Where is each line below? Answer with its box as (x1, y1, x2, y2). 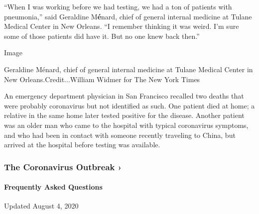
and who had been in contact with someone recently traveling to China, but (4, 129, 236, 140)
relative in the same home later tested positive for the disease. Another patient (4, 110, 245, 120)
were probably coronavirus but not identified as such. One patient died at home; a (4, 100, 255, 110)
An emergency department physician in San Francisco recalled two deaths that (4, 91, 244, 101)
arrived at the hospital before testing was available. (4, 139, 160, 150)
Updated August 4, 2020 (4, 201, 79, 211)
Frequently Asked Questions (4, 182, 103, 192)
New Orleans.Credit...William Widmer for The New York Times (4, 74, 200, 84)
